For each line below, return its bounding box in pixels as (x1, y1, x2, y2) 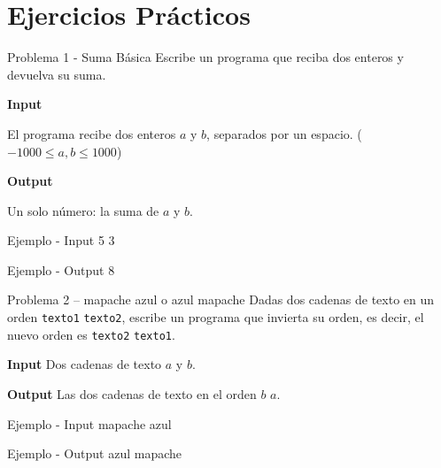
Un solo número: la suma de (7, 201, 159, 219)
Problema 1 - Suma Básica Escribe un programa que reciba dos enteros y (7, 48, 404, 66)
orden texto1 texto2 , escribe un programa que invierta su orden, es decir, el (7, 308, 424, 326)
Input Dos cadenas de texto (7, 355, 162, 373)
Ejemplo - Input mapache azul (7, 414, 172, 433)
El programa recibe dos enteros (7, 124, 176, 142)
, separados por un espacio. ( (206, 124, 362, 142)
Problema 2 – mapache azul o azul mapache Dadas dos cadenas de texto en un (7, 290, 435, 309)
